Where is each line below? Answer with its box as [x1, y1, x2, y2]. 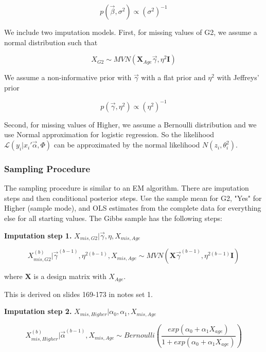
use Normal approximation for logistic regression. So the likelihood [4, 129, 215, 140]
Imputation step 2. [4, 306, 72, 317]
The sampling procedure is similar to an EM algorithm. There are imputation [4, 182, 249, 193]
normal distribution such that [4, 36, 98, 47]
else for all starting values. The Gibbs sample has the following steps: [4, 213, 222, 224]
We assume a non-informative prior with [4, 72, 132, 83]
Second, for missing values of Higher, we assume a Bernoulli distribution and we [4, 119, 257, 129]
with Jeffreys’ [217, 72, 259, 83]
